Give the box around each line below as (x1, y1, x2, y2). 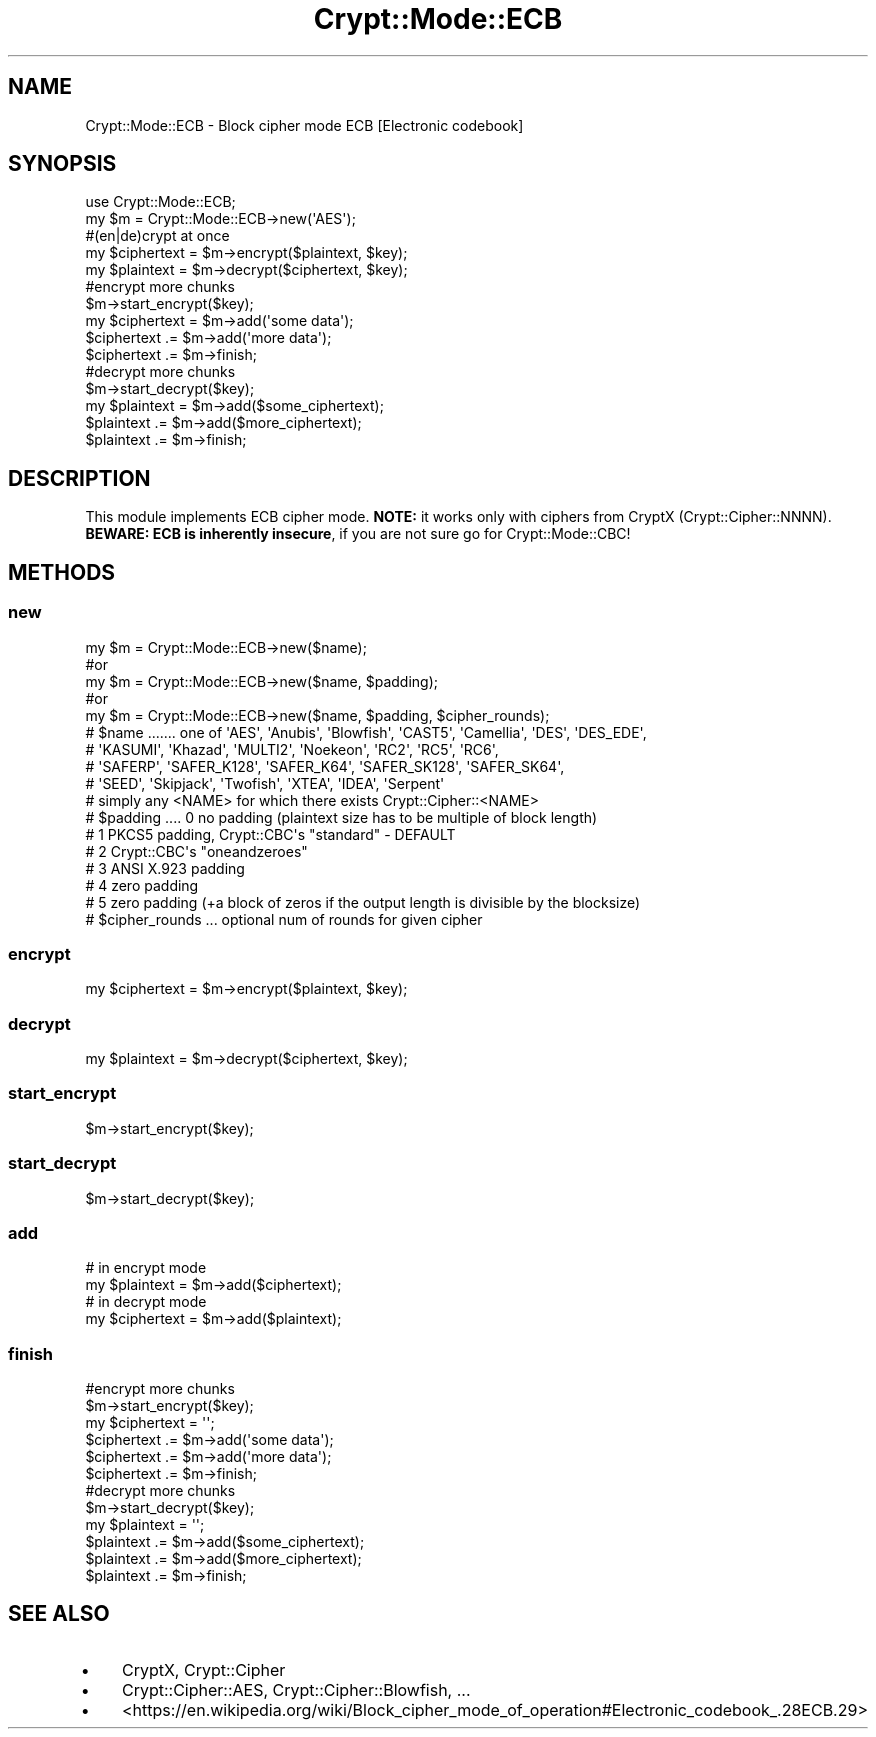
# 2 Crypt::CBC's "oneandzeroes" (85, 842, 308, 860)
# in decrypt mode (85, 1293, 207, 1311)
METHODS (8, 559, 116, 585)
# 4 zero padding (85, 876, 199, 894)
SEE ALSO (8, 1601, 110, 1627)
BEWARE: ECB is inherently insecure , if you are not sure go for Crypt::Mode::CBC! (85, 525, 631, 543)
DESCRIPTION (8, 465, 151, 491)
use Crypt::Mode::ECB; (85, 193, 236, 211)
